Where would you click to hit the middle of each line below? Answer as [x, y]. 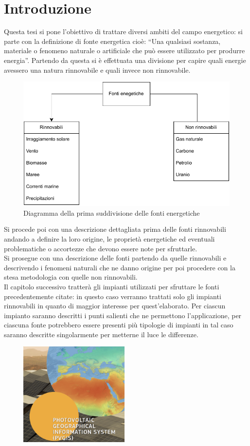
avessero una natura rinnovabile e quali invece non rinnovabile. [97, 70]
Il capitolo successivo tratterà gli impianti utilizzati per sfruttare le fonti [112, 286]
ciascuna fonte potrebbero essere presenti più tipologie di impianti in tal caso [119, 325]
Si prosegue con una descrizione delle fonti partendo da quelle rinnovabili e [115, 258]
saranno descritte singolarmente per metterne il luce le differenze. [101, 334]
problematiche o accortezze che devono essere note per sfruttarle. [101, 248]
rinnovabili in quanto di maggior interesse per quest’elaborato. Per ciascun [115, 306]
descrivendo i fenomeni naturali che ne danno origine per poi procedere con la [120, 267]
